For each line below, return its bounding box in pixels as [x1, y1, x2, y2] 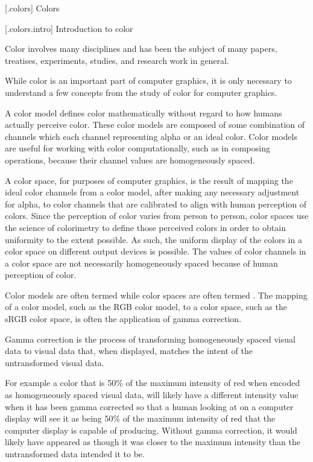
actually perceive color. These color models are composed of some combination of [5, 118, 305, 131]
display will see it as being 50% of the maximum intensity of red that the [5, 412, 276, 425]
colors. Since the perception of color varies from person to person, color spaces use [5, 209, 309, 222]
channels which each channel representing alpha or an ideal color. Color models [5, 130, 297, 142]
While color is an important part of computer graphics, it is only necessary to [5, 74, 292, 87]
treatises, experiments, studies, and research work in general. [5, 54, 229, 66]
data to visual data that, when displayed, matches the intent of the [5, 344, 253, 357]
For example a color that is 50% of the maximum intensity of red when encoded [5, 376, 300, 389]
